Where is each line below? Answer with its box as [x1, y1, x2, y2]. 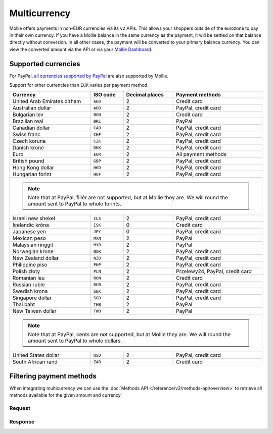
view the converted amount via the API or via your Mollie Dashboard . [9, 46, 153, 52]
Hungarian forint [12, 171, 52, 178]
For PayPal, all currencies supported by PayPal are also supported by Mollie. [9, 73, 169, 79]
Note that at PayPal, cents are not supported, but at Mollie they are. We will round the [28, 331, 231, 338]
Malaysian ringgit [12, 241, 54, 248]
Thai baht [12, 301, 35, 308]
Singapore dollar [12, 294, 52, 301]
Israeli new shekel [12, 215, 56, 222]
